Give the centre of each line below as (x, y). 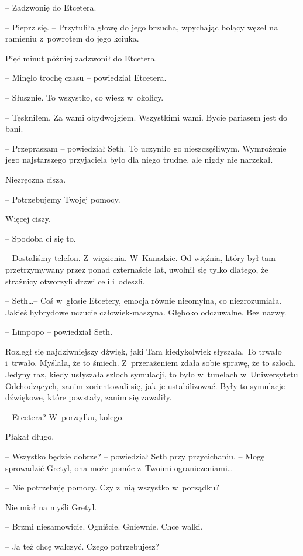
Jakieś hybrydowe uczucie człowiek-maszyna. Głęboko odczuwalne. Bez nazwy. (146, 312)
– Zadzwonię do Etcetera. (51, 7)
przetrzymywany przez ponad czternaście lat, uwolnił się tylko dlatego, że (137, 269)
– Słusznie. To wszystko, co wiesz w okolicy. (85, 97)
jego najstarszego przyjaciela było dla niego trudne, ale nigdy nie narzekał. (139, 159)
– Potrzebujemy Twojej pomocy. (63, 199)
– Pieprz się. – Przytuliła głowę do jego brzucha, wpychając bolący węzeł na (142, 27)
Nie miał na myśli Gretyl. (51, 507)
